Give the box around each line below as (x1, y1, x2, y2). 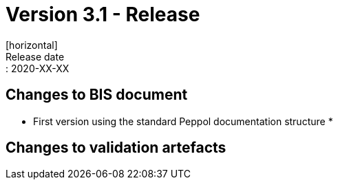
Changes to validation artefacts (6, 139, 226, 157)
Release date (6, 50, 65, 63)
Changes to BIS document (6, 86, 188, 104)
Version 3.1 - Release (6, 3, 200, 26)
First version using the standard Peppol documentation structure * (33, 115, 333, 127)
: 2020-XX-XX (6, 62, 70, 74)
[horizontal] (6, 39, 58, 51)
